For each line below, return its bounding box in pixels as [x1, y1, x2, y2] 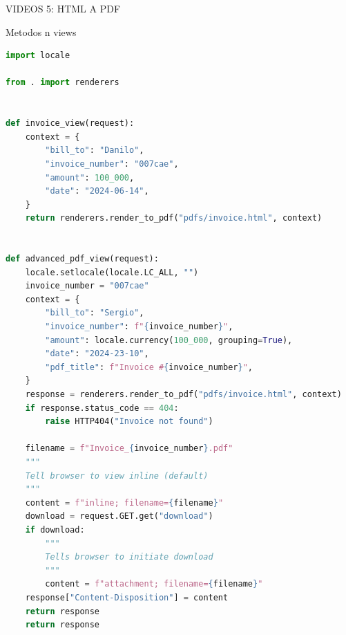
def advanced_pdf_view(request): [6, 254, 159, 264]
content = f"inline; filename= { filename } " [25, 497, 224, 508]
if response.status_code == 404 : [25, 403, 179, 413]
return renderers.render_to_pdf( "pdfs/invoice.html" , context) [25, 213, 323, 223]
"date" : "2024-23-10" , [45, 349, 149, 359]
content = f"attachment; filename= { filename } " [45, 579, 263, 589]
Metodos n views [6, 24, 77, 39]
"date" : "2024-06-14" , [45, 186, 149, 196]
